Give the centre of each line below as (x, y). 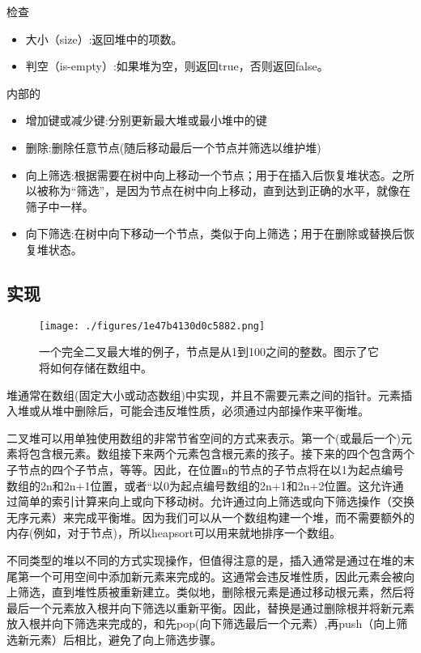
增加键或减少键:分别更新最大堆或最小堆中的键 (146, 120)
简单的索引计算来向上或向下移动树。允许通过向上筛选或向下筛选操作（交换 (216, 501)
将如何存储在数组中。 (96, 367)
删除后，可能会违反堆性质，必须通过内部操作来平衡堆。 (221, 411)
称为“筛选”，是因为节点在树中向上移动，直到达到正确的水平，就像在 (230, 191)
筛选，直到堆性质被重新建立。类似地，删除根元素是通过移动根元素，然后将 (216, 592)
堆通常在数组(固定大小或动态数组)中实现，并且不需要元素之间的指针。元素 (204, 394)
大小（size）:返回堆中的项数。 (104, 38)
